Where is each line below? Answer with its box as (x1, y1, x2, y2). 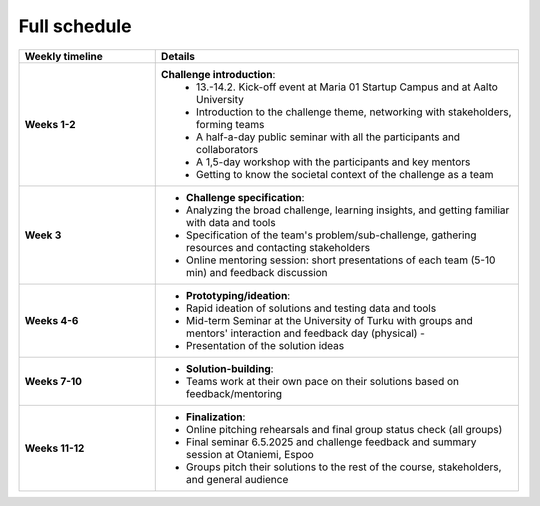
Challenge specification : (185, 190, 305, 204)
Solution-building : (185, 361, 274, 375)
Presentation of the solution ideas (185, 338, 345, 352)
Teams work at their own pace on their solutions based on (185, 374, 460, 388)
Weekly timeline (24, 49, 104, 63)
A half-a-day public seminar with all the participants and (195, 130, 460, 144)
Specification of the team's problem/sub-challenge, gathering (185, 228, 477, 242)
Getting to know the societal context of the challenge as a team (195, 167, 494, 181)
